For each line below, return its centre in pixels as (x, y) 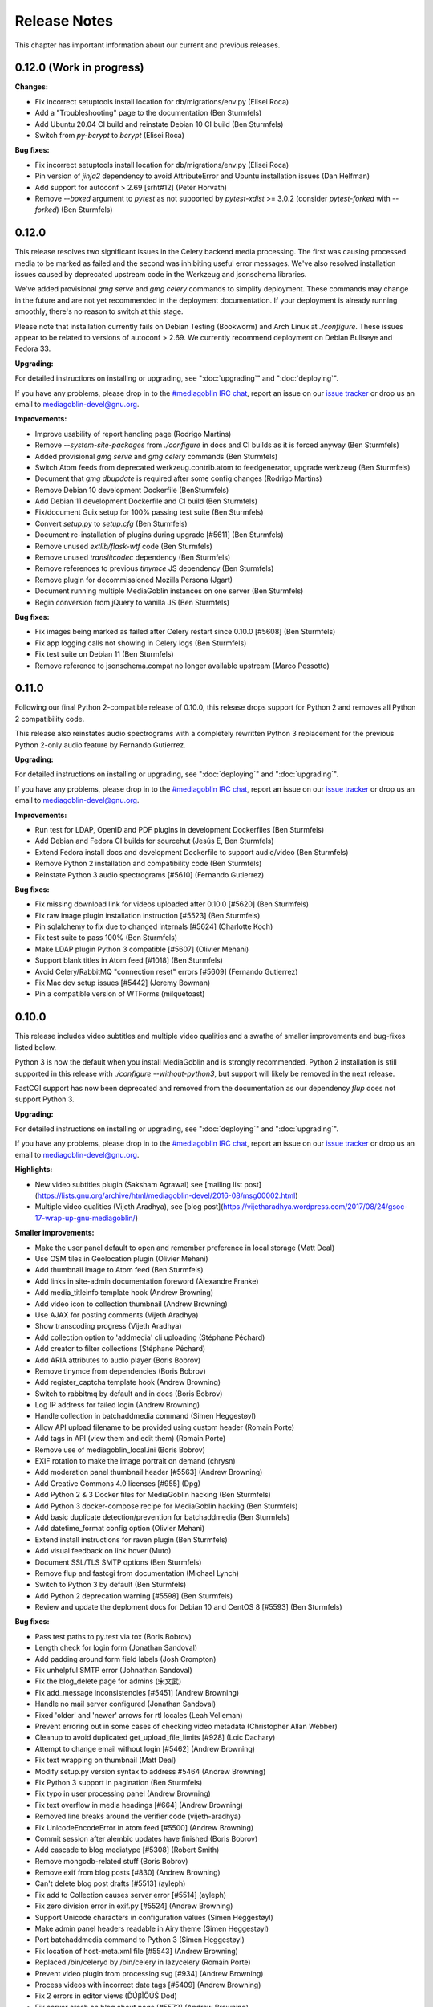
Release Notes (64, 21)
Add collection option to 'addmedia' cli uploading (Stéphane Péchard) (150, 1337)
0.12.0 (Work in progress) (79, 68)
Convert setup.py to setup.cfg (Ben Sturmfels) (111, 523)
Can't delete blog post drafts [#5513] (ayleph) (110, 1883)
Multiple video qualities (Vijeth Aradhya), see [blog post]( (129, 1207)
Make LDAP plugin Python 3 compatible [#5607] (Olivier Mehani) (142, 949)
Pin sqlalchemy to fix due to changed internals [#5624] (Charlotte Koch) (154, 926)
